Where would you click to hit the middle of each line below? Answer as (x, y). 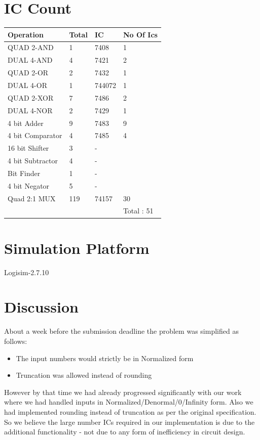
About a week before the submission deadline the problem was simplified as (121, 331)
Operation (26, 34)
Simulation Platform (77, 248)
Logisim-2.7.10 (27, 272)
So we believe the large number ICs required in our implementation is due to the (129, 422)
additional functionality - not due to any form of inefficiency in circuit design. (125, 432)
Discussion (41, 307)
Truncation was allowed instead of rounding (84, 375)
